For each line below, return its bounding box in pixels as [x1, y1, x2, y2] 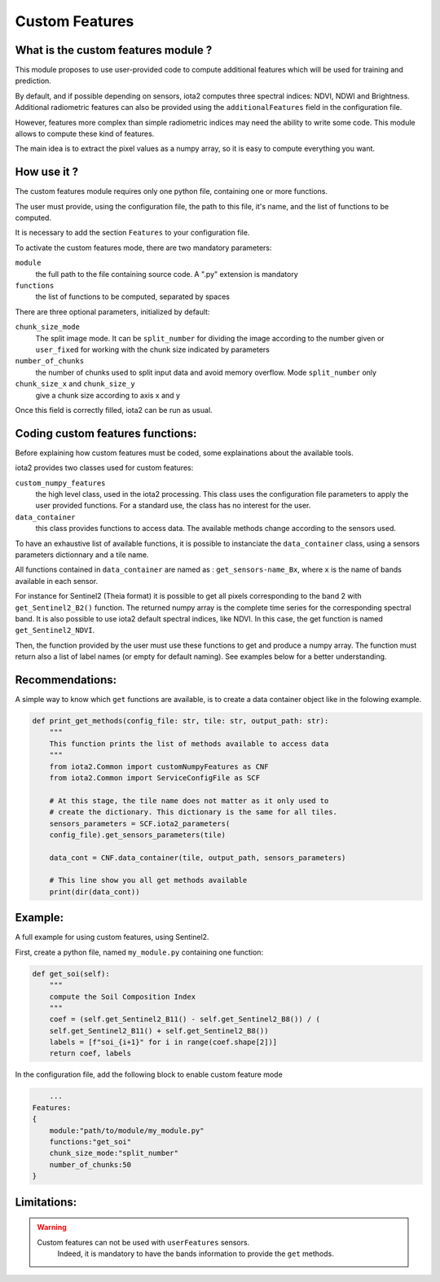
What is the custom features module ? [15, 43, 213, 57]
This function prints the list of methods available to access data [49, 739, 329, 749]
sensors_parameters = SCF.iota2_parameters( [49, 819, 231, 828]
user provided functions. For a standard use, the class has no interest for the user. [35, 501, 311, 511]
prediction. [15, 76, 52, 86]
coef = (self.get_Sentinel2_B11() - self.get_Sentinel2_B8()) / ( [49, 1015, 321, 1024]
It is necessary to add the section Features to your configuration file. [15, 228, 250, 238]
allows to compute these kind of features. [15, 129, 155, 138]
